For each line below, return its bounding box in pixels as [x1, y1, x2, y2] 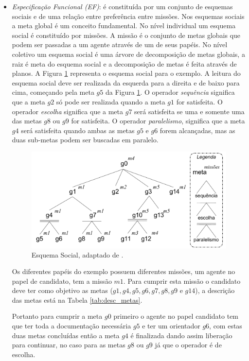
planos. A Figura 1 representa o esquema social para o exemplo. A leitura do [12, 68, 241, 78]
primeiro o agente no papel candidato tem [113, 311, 239, 321]
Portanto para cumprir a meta [12, 311, 103, 321]
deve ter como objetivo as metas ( [12, 285, 113, 295]
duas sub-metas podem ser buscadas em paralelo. [12, 135, 159, 145]
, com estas [209, 320, 242, 330]
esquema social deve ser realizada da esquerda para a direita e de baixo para [12, 77, 240, 87]
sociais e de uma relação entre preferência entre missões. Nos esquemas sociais [12, 11, 245, 21]
